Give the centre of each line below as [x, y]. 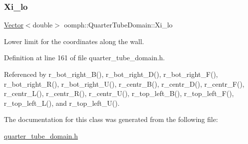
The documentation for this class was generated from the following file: [111, 119]
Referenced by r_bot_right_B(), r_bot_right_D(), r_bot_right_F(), [111, 74]
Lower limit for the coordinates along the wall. [74, 41]
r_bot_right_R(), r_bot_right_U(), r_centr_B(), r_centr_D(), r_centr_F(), [124, 84]
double [43, 25]
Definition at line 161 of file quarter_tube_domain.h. [84, 58]
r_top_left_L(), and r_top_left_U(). [62, 103]
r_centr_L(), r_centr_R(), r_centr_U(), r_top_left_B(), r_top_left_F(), [119, 93]
